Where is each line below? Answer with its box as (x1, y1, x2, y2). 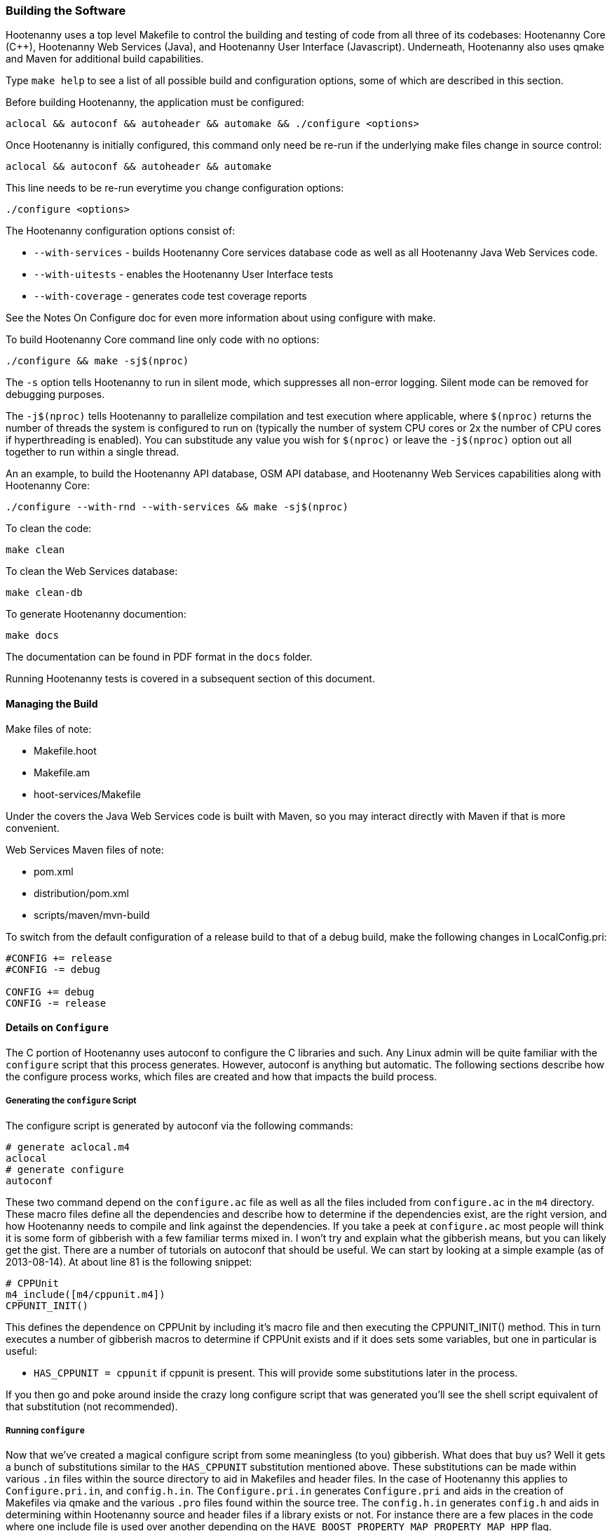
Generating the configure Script (6, 1096, 137, 1106)
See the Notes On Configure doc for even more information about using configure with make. (6, 312, 436, 324)
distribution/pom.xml (34, 887, 129, 899)
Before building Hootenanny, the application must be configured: (6, 96, 304, 109)
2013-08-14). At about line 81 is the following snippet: (6, 1255, 252, 1268)
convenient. (6, 821, 60, 834)
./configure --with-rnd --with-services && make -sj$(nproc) (6, 501, 348, 513)
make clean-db (6, 587, 83, 599)
